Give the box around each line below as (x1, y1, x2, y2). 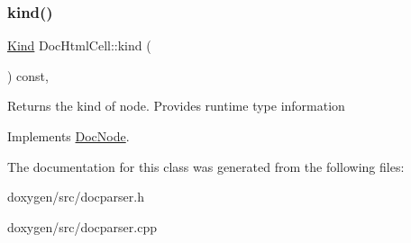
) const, (7, 66, 49, 85)
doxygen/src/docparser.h (7, 187, 144, 206)
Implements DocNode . (7, 127, 130, 145)
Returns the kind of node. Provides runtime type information (7, 96, 345, 115)
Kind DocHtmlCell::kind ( (7, 36, 151, 55)
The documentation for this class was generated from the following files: (7, 157, 405, 175)
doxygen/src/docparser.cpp (7, 217, 157, 236)
